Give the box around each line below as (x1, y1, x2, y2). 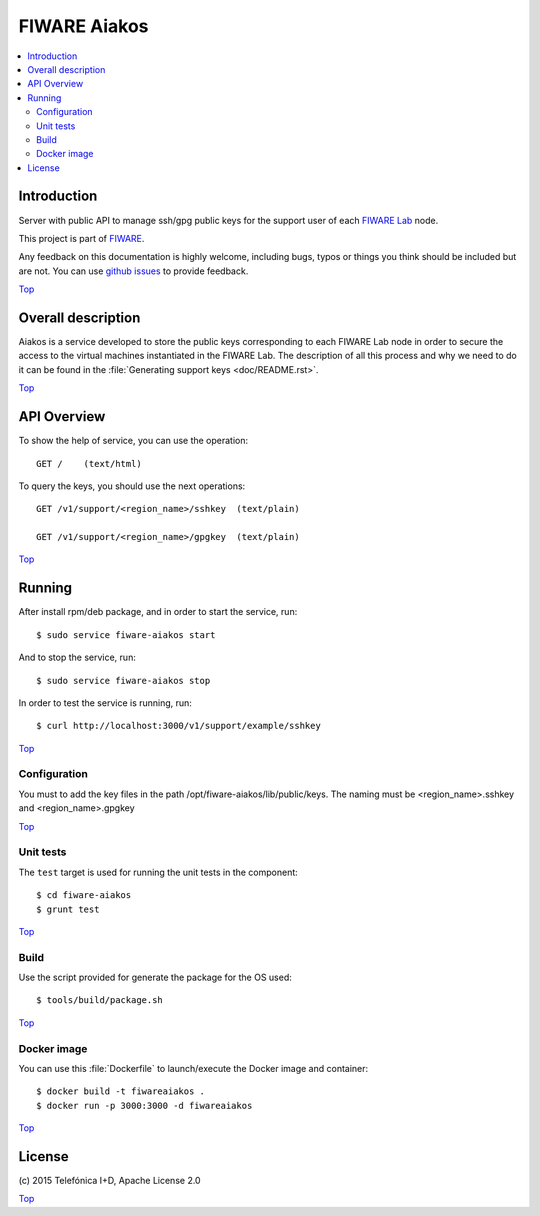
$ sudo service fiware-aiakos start (36, 629, 216, 640)
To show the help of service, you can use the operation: (18, 435, 249, 447)
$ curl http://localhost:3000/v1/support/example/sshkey (36, 720, 322, 732)
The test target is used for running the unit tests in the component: (18, 866, 299, 878)
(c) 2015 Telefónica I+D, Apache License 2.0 (18, 1175, 201, 1187)
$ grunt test (36, 903, 100, 915)
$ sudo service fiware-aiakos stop (36, 675, 211, 686)
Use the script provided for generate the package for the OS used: (18, 971, 292, 984)
